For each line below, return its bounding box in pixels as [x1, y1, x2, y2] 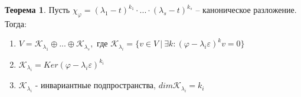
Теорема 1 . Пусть [5, 4, 70, 15]
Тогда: [5, 17, 27, 29]
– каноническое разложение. [195, 4, 297, 15]
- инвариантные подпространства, [35, 79, 156, 91]
